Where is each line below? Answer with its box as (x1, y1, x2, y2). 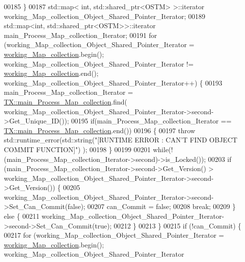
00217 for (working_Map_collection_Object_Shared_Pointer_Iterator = (4, 230, 224, 240)
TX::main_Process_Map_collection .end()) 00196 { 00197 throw (4, 125, 196, 135)
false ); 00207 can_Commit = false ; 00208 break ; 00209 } (67, 201, 236, 211)
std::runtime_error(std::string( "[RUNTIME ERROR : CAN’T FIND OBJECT (4, 135, 238, 145)
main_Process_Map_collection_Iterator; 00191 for (4, 30, 157, 40)
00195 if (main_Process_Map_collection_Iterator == (71, 116, 232, 126)
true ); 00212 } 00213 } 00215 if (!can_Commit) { (95, 220, 242, 230)
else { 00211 (4, 211, 40, 221)
